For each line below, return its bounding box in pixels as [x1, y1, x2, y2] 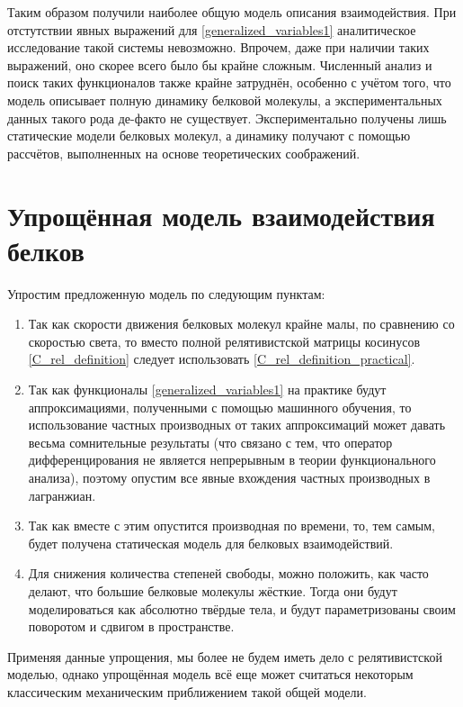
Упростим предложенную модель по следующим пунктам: [7, 284, 325, 303]
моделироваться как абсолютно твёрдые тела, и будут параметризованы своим [28, 599, 456, 618]
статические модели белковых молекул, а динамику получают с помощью [7, 126, 411, 145]
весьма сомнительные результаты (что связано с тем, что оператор [28, 432, 393, 451]
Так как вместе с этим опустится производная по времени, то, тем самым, [28, 516, 435, 535]
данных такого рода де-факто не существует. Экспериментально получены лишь [7, 108, 447, 127]
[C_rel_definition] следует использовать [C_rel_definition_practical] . [28, 349, 415, 368]
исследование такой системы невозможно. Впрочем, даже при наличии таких [7, 38, 430, 57]
